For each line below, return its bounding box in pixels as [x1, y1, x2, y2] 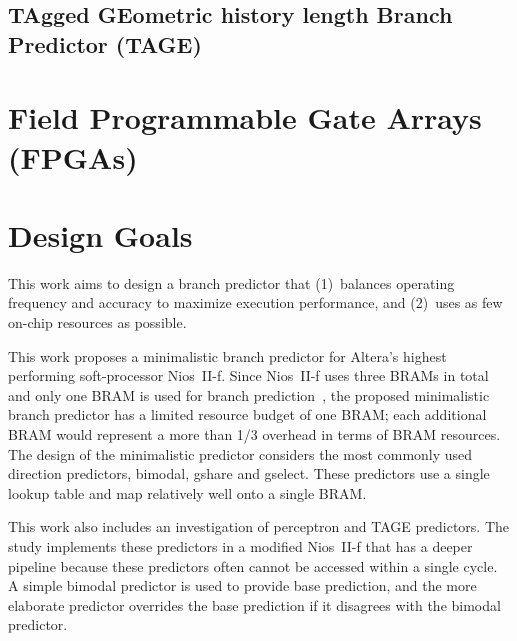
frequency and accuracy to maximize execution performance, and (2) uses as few [8, 292, 503, 313]
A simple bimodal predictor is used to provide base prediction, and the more [8, 575, 477, 596]
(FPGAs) [8, 136, 138, 177]
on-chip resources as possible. [8, 312, 187, 333]
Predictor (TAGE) [8, 28, 202, 59]
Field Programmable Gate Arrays [8, 97, 482, 138]
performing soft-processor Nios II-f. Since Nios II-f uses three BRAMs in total [8, 365, 489, 386]
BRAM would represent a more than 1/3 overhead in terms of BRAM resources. [8, 424, 501, 445]
